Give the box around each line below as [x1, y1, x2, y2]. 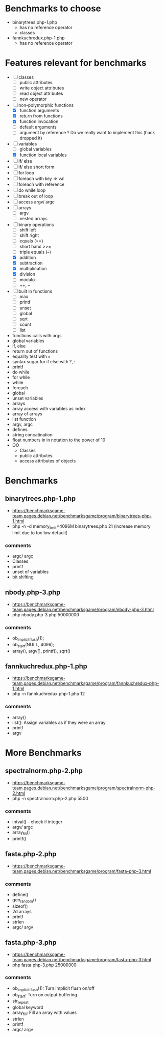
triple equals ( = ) [19, 249, 51, 255]
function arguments [19, 108, 60, 114]
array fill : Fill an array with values [12, 1009, 77, 1017]
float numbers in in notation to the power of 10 [12, 437, 106, 443]
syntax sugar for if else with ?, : [12, 358, 76, 364]
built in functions [18, 288, 52, 294]
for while [12, 374, 30, 380]
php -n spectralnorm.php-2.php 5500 [12, 795, 89, 801]
